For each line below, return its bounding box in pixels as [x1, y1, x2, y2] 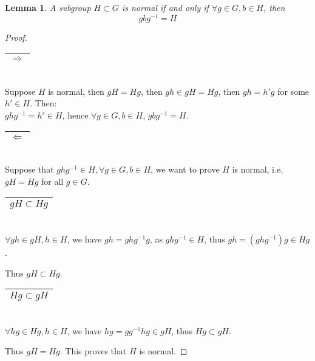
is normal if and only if [121, 1, 209, 13]
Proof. [5, 30, 27, 43]
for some [277, 84, 310, 97]
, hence [62, 109, 89, 122]
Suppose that [5, 163, 54, 176]
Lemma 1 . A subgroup [5, 1, 91, 13]
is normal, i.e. [232, 163, 283, 176]
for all [41, 174, 64, 187]
